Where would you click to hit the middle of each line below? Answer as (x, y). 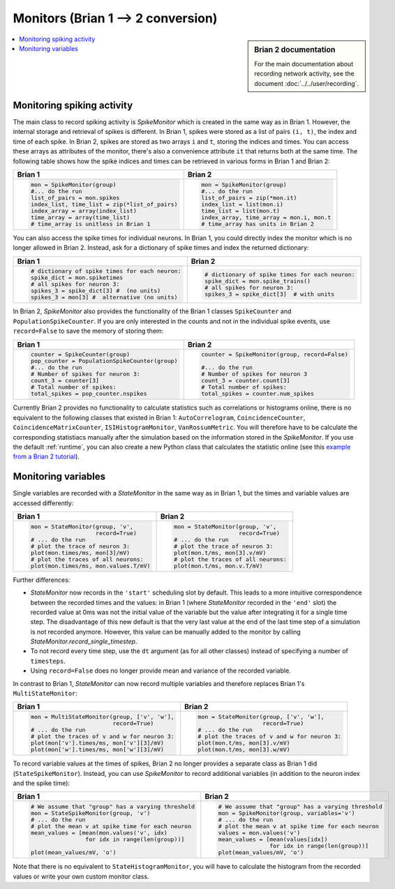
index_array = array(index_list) (84, 210)
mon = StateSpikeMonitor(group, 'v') (90, 813)
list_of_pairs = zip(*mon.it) (249, 198)
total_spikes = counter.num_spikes (258, 394)
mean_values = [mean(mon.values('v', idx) (99, 833)
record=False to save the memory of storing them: (88, 331)
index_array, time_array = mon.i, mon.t (266, 217)
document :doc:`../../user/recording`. (307, 83)
